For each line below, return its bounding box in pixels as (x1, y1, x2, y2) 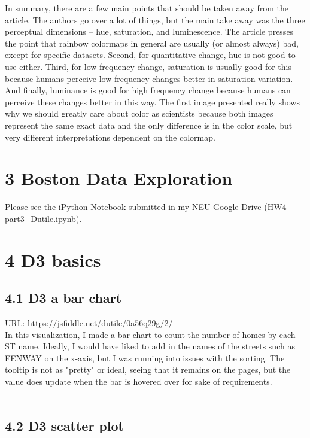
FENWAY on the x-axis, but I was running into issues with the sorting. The (5, 351, 285, 364)
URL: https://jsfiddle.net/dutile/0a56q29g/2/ (5, 317, 173, 329)
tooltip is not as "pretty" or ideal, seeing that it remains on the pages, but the (5, 363, 291, 376)
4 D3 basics (5, 247, 101, 272)
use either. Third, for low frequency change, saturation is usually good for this (5, 60, 291, 72)
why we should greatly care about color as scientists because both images (5, 107, 273, 120)
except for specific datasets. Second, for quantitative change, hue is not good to (5, 48, 296, 61)
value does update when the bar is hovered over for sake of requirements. (5, 375, 272, 387)
